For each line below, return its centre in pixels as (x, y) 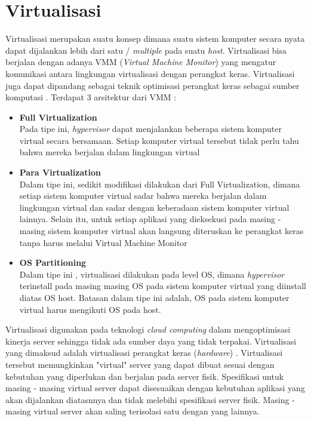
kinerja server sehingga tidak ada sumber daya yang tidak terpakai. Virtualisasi (151, 341)
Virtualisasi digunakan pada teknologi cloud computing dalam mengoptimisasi (148, 329)
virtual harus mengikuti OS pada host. (90, 309)
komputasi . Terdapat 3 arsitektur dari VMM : (91, 97)
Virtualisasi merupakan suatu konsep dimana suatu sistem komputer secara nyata (155, 39)
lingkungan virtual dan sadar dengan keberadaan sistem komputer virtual (154, 207)
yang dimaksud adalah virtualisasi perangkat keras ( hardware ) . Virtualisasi (144, 353)
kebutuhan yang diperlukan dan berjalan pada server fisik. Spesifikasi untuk (145, 376)
